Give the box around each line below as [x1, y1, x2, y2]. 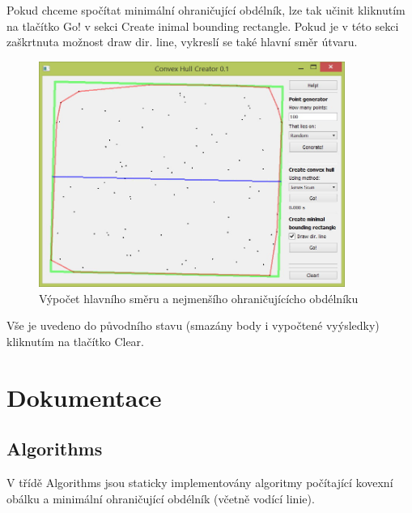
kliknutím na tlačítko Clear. [6, 332, 145, 349]
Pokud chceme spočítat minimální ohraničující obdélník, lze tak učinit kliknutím [6, 2, 406, 18]
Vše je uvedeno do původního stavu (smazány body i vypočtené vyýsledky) [6, 317, 380, 334]
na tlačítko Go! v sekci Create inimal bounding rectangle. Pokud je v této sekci [6, 17, 399, 34]
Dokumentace [6, 380, 162, 413]
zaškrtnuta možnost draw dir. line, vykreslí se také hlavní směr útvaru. [6, 33, 358, 50]
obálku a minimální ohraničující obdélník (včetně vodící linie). [6, 489, 315, 507]
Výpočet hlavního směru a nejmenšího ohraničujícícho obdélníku [39, 289, 359, 306]
